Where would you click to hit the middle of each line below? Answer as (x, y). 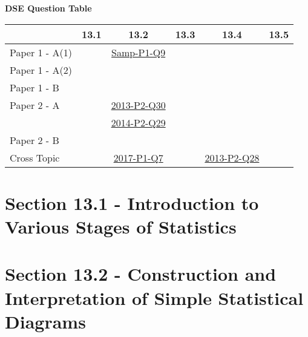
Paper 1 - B (34, 87)
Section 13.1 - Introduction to (132, 202)
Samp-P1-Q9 (139, 52)
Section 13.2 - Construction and (141, 274)
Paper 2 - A (35, 105)
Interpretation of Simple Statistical (154, 297)
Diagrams (45, 321)
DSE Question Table (48, 8)
